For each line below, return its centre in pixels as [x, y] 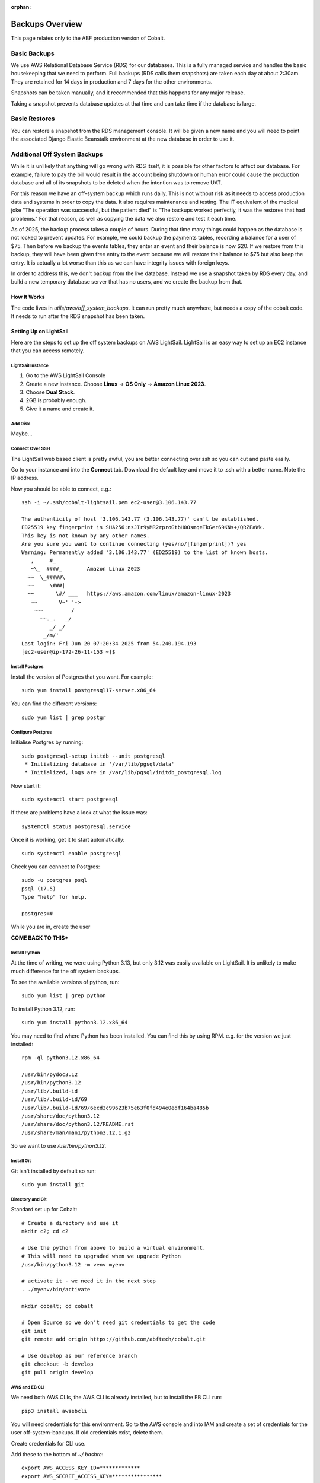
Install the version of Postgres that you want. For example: [82, 677]
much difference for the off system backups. [65, 971]
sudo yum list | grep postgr [64, 717]
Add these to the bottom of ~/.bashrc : [57, 1455]
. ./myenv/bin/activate [56, 1289]
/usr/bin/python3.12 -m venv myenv [73, 1264]
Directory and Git [29, 1199]
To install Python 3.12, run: [43, 1009]
